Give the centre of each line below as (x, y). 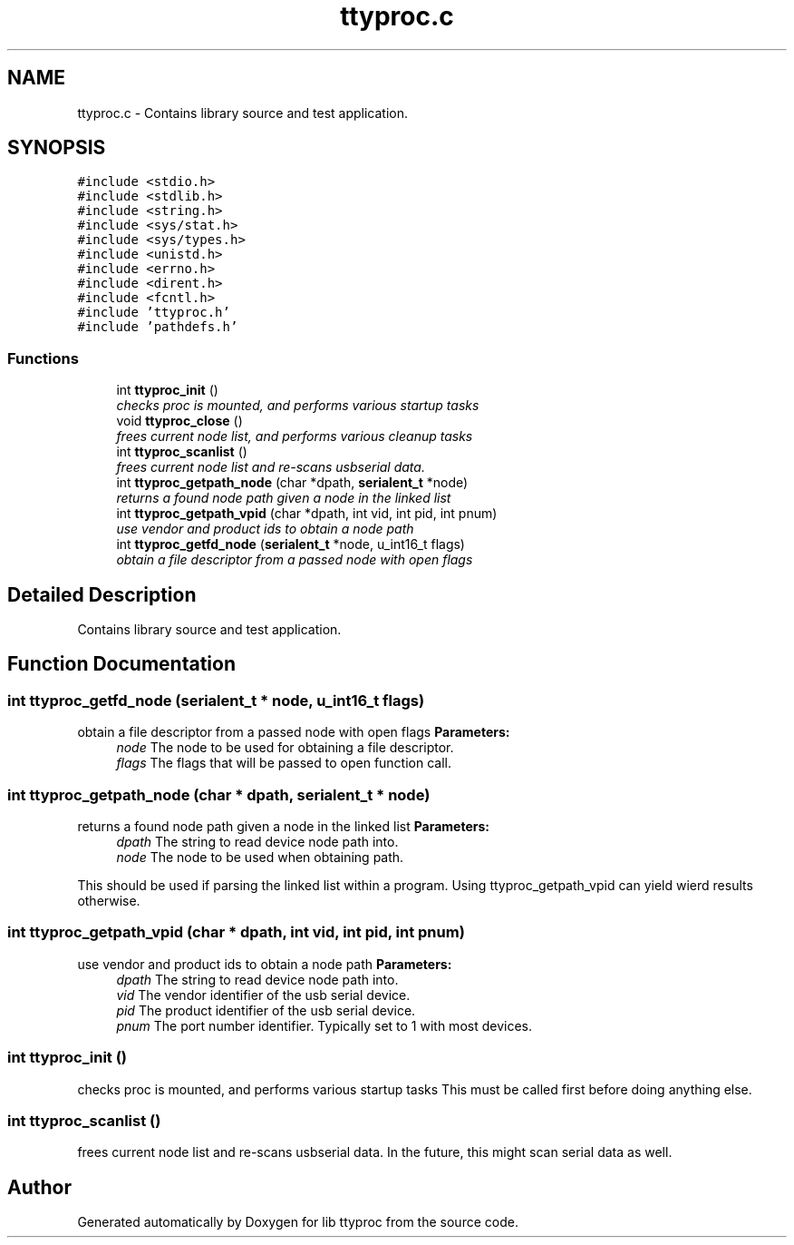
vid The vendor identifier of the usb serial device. (263, 995)
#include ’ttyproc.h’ (154, 313)
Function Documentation (121, 664)
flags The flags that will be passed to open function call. (284, 763)
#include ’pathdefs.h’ (158, 327)
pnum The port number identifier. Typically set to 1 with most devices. (324, 1025)
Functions (43, 358)
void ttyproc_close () (179, 421)
